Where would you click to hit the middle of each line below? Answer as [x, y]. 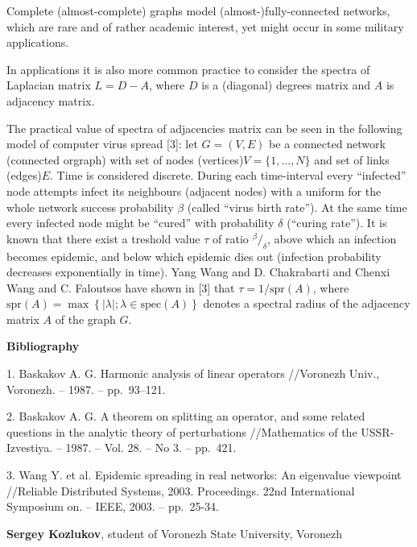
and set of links [352, 159]
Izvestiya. [30, 448]
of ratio [231, 238]
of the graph [85, 319]
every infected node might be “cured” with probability [140, 223]
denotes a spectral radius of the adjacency [307, 303]
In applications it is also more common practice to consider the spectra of [188, 69]
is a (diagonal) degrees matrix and [286, 85]
